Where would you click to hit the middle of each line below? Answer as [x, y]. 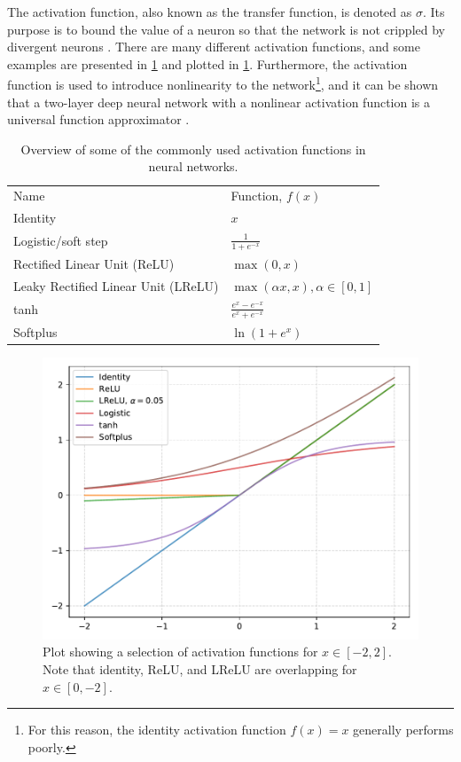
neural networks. [193, 166]
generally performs [403, 730]
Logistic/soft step [61, 241]
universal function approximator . [98, 119]
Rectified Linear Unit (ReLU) [94, 264]
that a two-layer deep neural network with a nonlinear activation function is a [219, 102]
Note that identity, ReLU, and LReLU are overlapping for [200, 669]
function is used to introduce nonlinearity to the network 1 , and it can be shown [223, 83]
